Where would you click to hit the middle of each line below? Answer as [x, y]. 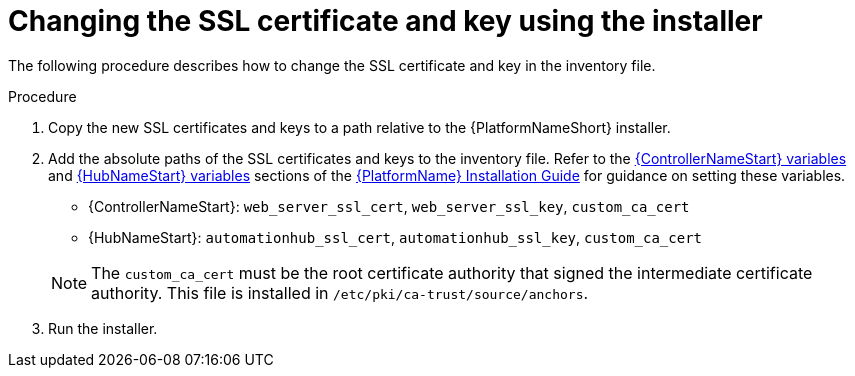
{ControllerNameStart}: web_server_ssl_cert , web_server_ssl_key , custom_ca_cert [389, 206]
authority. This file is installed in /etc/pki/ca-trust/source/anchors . [340, 292]
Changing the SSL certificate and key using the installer [385, 21]
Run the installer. [103, 328]
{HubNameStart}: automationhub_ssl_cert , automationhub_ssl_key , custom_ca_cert [395, 237]
